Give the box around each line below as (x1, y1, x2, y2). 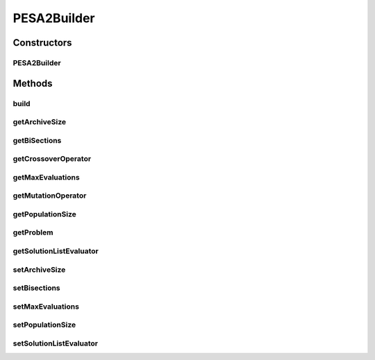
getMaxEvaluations (12, 172, 80, 182)
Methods (12, 77, 53, 89)
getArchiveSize (12, 117, 66, 127)
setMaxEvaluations (12, 302, 80, 311)
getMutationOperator (12, 191, 87, 200)
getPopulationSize (12, 209, 76, 218)
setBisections (12, 283, 60, 293)
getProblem (12, 228, 53, 237)
